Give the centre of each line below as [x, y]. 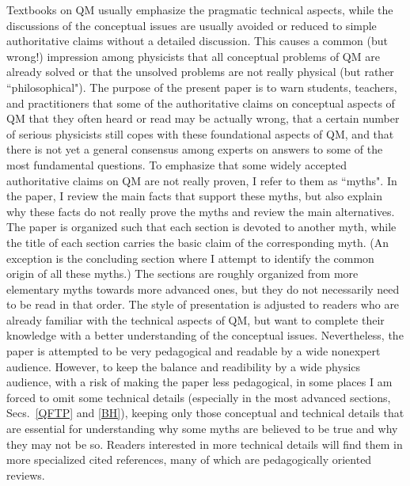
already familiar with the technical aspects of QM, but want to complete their [196, 319]
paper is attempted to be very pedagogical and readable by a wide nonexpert [194, 351]
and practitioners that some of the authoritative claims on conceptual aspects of [201, 103]
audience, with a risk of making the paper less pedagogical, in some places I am [199, 382]
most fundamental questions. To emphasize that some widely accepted [177, 164]
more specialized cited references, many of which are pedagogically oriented [189, 459]
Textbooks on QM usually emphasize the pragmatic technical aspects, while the [200, 9]
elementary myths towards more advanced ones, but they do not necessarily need [203, 289]
